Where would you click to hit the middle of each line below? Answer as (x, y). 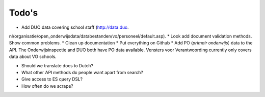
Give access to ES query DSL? (52, 79)
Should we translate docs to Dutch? (57, 65)
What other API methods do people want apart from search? (82, 72)
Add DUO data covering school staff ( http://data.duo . (75, 27)
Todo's (23, 13)
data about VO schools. (33, 57)
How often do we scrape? (47, 86)
